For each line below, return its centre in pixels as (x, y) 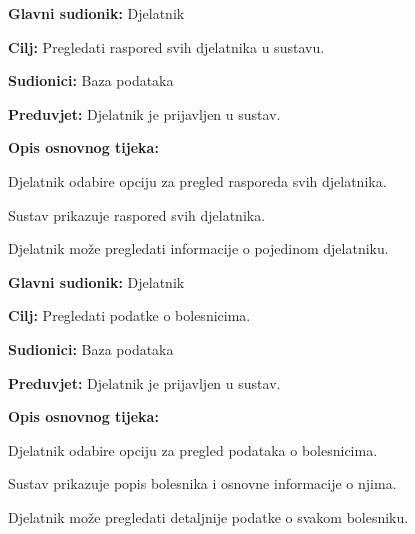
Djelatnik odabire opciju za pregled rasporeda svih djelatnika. (197, 180)
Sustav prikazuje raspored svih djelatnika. (137, 214)
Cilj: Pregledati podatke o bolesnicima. (129, 315)
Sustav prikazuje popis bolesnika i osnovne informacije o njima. (202, 483)
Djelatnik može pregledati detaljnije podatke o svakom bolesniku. (208, 516)
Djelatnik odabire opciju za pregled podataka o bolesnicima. (193, 449)
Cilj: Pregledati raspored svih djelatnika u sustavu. (166, 46)
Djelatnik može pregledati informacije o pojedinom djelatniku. (198, 248)
